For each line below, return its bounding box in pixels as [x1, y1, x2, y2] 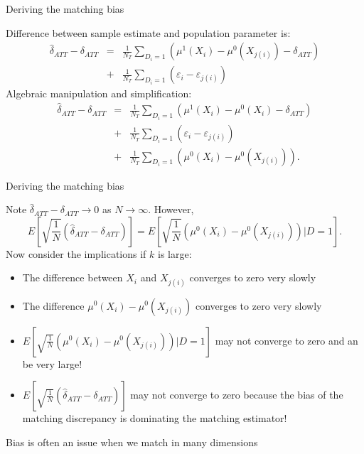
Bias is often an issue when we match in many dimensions [6, 434, 258, 449]
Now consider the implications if [6, 246, 146, 261]
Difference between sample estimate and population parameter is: [6, 25, 291, 40]
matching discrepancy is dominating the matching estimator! [22, 411, 287, 426]
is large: [157, 246, 192, 261]
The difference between [22, 270, 123, 285]
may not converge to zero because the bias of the [130, 387, 343, 402]
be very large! [22, 356, 82, 371]
